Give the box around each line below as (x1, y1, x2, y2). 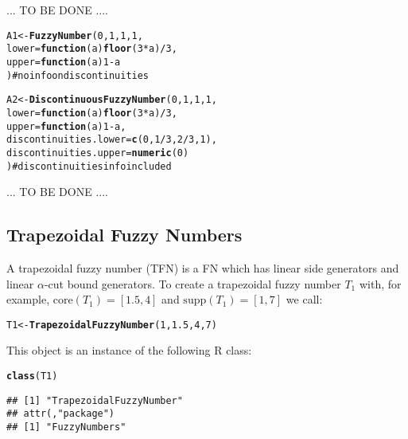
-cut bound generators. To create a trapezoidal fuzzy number (44, 275, 341, 292)
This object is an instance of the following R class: (6, 342, 252, 359)
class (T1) (6, 370, 58, 382)
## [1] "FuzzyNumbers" (6, 421, 126, 433)
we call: (286, 291, 323, 308)
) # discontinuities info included (6, 160, 172, 172)
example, (6, 291, 50, 308)
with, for (359, 275, 402, 292)
